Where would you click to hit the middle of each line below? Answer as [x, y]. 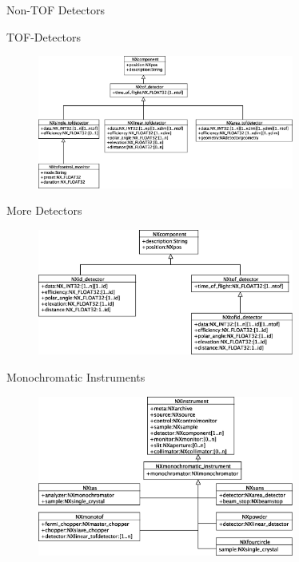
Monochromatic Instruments [76, 377]
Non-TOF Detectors [56, 10]
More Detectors [44, 210]
